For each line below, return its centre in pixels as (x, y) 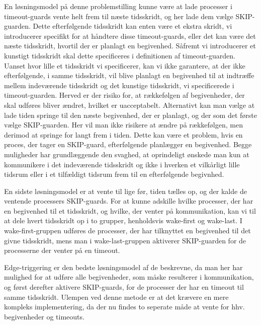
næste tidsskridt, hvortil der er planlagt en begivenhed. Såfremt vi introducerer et (130, 46)
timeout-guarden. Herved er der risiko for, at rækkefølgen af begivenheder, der (124, 95)
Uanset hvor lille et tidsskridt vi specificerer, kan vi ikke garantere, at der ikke (125, 65)
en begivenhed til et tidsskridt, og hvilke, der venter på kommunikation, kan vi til (130, 210)
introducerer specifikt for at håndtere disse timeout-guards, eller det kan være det (130, 36)
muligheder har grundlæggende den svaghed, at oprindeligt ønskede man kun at (127, 154)
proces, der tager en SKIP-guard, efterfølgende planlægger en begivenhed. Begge (128, 144)
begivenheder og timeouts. (44, 316)
